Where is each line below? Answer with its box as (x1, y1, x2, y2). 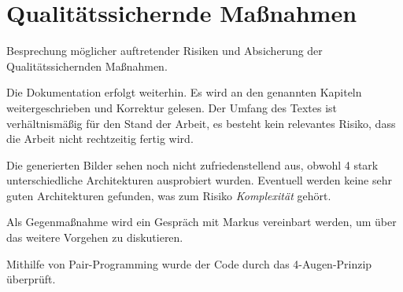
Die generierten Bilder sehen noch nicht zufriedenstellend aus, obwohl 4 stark (6, 156, 379, 173)
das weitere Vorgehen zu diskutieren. (6, 229, 183, 246)
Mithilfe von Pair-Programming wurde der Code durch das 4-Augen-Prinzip (6, 255, 372, 272)
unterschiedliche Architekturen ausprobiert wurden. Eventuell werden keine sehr (6, 172, 392, 188)
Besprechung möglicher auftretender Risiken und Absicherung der (6, 42, 323, 59)
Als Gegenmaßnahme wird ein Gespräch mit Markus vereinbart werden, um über (6, 214, 397, 230)
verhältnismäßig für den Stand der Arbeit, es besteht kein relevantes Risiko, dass (6, 115, 396, 131)
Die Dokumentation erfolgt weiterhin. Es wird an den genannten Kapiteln (6, 84, 362, 100)
